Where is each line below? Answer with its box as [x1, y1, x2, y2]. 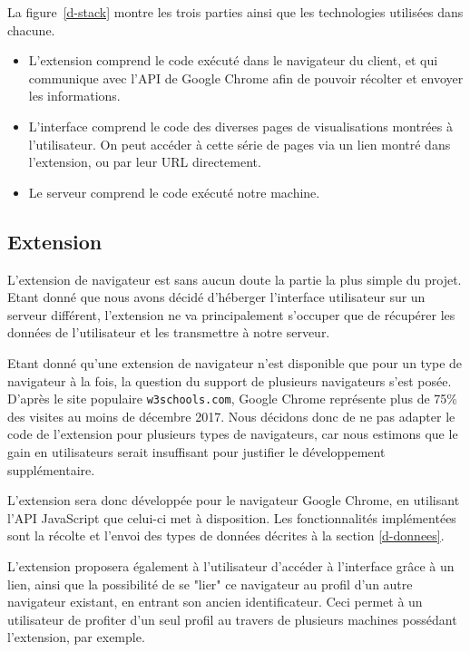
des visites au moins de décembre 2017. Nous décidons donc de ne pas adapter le [7, 406, 455, 425]
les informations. [28, 86, 121, 105]
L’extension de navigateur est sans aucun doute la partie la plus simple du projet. [7, 269, 462, 288]
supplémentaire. [7, 460, 95, 479]
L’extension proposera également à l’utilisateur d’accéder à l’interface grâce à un [7, 556, 455, 575]
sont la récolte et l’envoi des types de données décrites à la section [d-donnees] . [7, 526, 445, 545]
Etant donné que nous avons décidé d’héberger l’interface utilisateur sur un [7, 287, 426, 307]
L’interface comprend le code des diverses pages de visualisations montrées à [28, 116, 453, 135]
